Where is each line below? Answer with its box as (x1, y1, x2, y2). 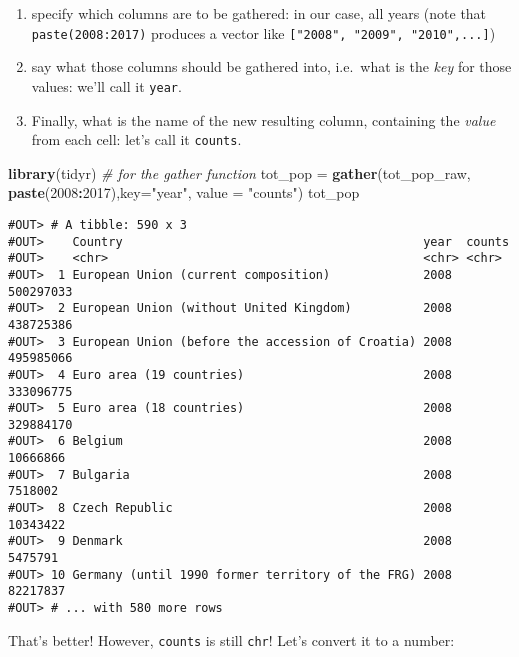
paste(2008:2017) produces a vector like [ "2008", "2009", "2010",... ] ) (31, 22, 496, 43)
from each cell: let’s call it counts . (31, 129, 242, 150)
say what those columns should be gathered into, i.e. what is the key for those (31, 56, 512, 77)
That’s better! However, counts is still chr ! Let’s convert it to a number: (8, 629, 455, 650)
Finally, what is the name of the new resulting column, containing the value (31, 109, 496, 130)
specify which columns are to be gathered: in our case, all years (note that (31, 3, 487, 23)
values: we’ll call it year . (31, 75, 182, 96)
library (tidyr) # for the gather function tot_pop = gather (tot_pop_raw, (8, 162, 471, 183)
